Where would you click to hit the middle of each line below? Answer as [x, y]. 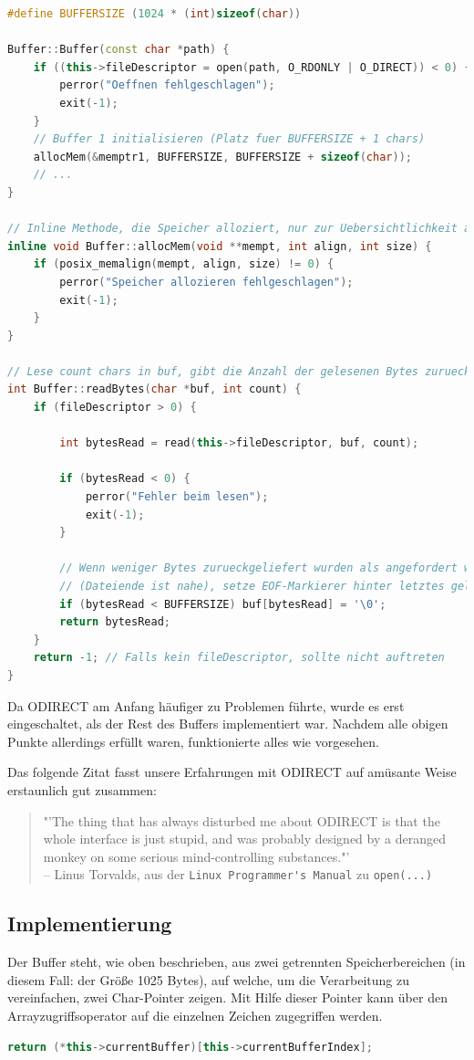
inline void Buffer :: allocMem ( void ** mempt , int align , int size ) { [220, 246]
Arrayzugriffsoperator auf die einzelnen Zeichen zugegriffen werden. [195, 1015]
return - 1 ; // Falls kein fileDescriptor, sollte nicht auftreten [239, 658]
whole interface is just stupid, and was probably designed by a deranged [244, 839]
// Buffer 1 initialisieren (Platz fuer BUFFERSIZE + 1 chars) [229, 139]
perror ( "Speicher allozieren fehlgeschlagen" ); [206, 282]
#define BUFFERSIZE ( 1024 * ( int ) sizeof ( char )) [155, 14]
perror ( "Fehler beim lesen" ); [177, 497]
